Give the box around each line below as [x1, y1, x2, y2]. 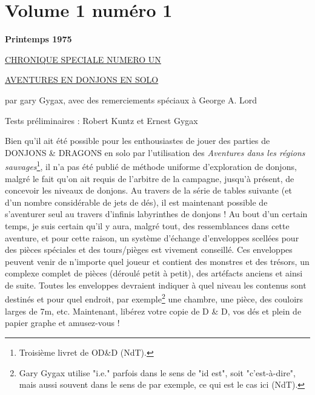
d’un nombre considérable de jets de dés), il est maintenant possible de [5, 195, 268, 208]
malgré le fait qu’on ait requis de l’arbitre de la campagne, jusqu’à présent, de [5, 172, 294, 184]
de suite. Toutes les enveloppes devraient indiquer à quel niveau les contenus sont [5, 278, 307, 291]
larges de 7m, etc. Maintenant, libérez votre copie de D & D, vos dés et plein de [5, 304, 302, 317]
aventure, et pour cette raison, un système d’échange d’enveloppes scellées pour [5, 231, 299, 244]
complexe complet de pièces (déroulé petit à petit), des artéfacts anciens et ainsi [5, 267, 303, 279]
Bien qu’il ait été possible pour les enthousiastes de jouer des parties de [5, 134, 270, 147]
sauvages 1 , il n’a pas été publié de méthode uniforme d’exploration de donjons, [5, 158, 297, 172]
